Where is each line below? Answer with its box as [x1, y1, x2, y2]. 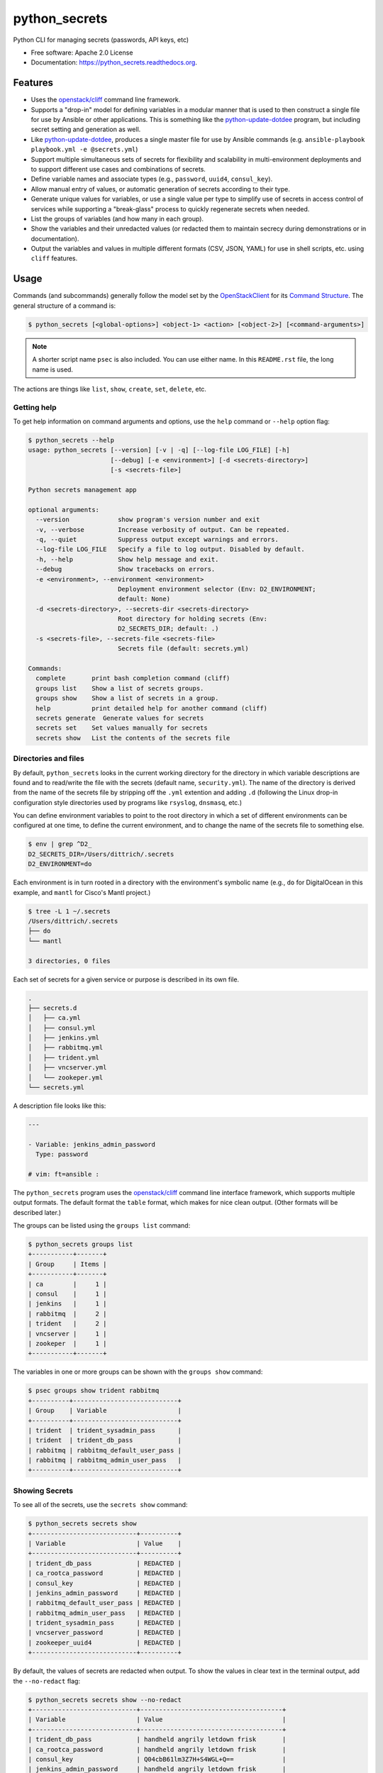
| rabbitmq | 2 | [28, 1309, 107, 1318]
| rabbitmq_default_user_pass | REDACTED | [28, 1599, 182, 1607]
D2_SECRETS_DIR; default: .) [117, 625, 219, 633]
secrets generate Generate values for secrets [35, 713, 204, 722]
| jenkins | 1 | [28, 1300, 107, 1308]
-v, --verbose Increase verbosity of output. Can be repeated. [35, 526, 290, 533]
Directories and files [13, 754, 84, 764]
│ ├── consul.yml [28, 1023, 96, 1032]
